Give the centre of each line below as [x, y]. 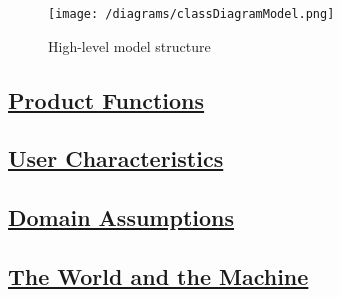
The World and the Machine [158, 275]
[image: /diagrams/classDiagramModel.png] [191, 14]
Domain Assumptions [121, 217]
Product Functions [106, 99]
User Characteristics [116, 158]
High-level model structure [129, 45]
